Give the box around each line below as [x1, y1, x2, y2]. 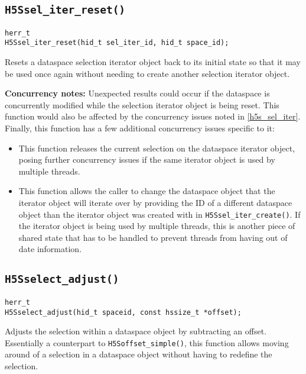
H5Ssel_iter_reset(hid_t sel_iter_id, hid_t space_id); [5, 38, 229, 47]
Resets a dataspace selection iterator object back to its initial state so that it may [5, 56, 301, 68]
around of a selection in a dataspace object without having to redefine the [5, 348, 272, 360]
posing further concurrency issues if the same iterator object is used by [18, 153, 275, 166]
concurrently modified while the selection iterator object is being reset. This [5, 98, 279, 111]
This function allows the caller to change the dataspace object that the [18, 185, 275, 197]
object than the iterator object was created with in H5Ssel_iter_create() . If [18, 208, 301, 220]
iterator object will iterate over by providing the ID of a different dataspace [18, 196, 292, 209]
